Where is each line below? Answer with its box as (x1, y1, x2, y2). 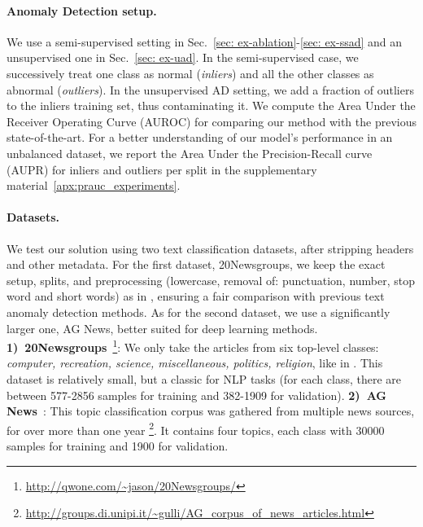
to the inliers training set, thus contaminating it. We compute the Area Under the (7, 97, 416, 114)
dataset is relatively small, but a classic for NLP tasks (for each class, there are (7, 370, 401, 387)
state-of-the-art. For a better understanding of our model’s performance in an (7, 129, 393, 146)
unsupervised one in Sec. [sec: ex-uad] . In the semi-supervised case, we (7, 49, 359, 66)
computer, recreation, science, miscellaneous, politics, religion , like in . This (7, 354, 383, 371)
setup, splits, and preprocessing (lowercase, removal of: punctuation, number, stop (7, 271, 416, 288)
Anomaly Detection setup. (7, 2, 157, 19)
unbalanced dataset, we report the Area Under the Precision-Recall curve (7, 144, 373, 161)
